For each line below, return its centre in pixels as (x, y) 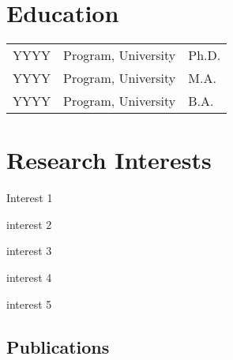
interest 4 (29, 277)
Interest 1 (30, 198)
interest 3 (29, 251)
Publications (58, 346)
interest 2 (29, 224)
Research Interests (109, 160)
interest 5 (29, 304)
